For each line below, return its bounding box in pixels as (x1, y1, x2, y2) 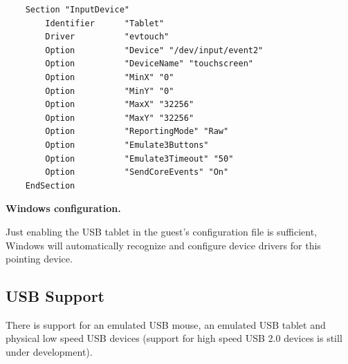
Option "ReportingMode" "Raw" (45, 126, 229, 137)
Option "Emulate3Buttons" (45, 140, 209, 150)
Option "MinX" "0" (45, 72, 174, 82)
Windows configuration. (6, 201, 121, 215)
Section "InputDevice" (25, 5, 129, 15)
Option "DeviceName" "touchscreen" (45, 59, 253, 69)
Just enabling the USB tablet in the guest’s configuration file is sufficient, (6, 224, 317, 238)
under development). (6, 345, 93, 359)
